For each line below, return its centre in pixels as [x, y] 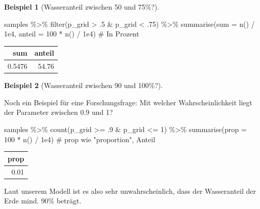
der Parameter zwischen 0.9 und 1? [59, 112]
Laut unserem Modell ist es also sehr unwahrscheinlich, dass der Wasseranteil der [130, 191]
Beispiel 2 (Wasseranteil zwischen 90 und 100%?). [84, 85]
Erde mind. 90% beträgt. [43, 201]
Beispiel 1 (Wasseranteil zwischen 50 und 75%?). [82, 7]
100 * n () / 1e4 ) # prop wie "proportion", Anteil [80, 139]
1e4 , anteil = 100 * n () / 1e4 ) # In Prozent [72, 34]
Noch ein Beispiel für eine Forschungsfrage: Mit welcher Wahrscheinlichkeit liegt [128, 102]
